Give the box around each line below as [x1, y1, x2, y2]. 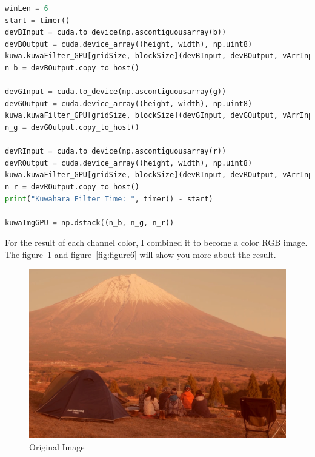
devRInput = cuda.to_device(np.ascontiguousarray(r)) [5, 147, 227, 156]
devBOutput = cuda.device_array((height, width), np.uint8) [5, 39, 253, 49]
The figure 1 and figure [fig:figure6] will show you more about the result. [5, 248, 276, 260]
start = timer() [5, 16, 70, 25]
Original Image [29, 440, 85, 453]
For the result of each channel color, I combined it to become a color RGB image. [5, 236, 308, 249]
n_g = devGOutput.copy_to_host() [5, 123, 139, 132]
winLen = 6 [5, 4, 48, 13]
